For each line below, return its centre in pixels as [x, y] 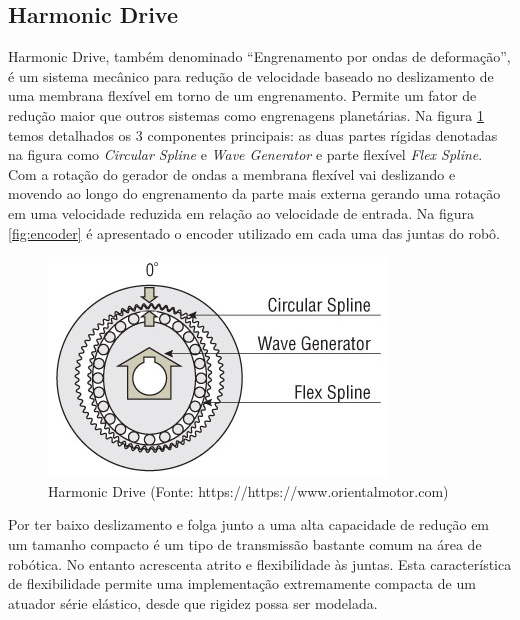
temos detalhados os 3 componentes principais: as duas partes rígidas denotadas [253, 134]
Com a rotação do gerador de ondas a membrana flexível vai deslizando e [232, 173]
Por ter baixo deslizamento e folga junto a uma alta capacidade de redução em [249, 524]
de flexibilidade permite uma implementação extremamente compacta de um [242, 583]
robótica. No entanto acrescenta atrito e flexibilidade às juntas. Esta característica [260, 563]
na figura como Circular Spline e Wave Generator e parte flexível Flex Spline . [245, 154]
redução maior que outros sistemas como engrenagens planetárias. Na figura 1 [246, 114]
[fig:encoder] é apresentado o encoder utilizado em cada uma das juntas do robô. [254, 232]
